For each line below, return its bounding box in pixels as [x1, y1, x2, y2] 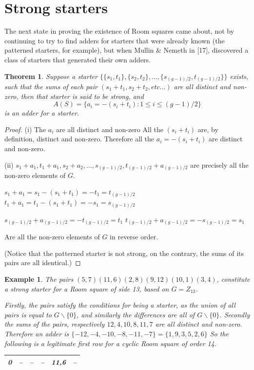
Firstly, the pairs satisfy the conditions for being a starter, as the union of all [4, 300, 235, 310]
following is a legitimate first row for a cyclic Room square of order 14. [4, 338, 217, 348]
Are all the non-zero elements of [4, 232, 100, 242]
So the [210, 328, 229, 338]
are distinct [209, 134, 243, 144]
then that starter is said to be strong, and [20, 91, 144, 101]
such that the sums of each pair [4, 81, 98, 92]
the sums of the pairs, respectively [4, 319, 105, 329]
